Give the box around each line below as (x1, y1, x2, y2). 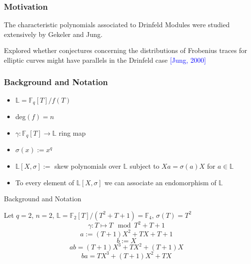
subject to (129, 160, 160, 171)
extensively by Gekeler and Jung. (4, 29, 103, 39)
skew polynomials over (54, 160, 121, 171)
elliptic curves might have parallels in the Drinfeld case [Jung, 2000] (4, 55, 206, 65)
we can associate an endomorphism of (104, 177, 216, 187)
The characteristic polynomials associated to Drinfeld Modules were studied (4, 19, 230, 30)
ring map (58, 127, 86, 138)
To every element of (15, 177, 74, 187)
